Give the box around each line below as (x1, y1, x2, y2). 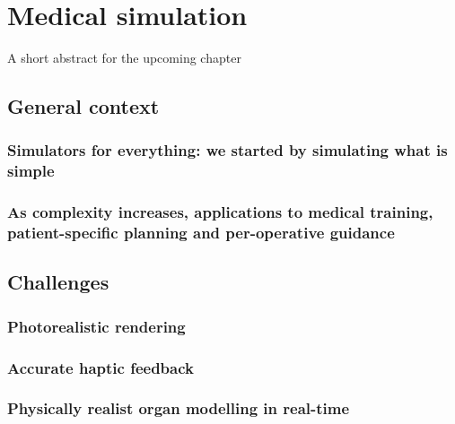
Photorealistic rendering (7, 315, 186, 337)
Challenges (7, 268, 109, 296)
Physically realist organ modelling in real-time (7, 397, 350, 420)
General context (7, 92, 160, 120)
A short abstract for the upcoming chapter (7, 48, 241, 67)
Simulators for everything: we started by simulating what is (7, 139, 448, 161)
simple (7, 160, 55, 182)
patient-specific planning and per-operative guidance (7, 221, 395, 244)
